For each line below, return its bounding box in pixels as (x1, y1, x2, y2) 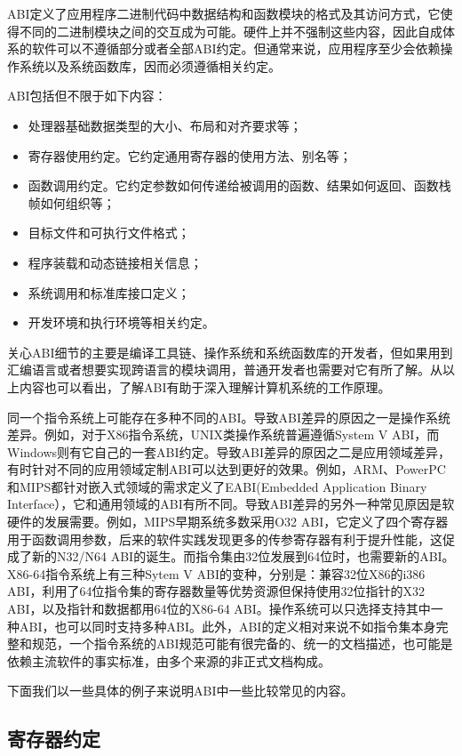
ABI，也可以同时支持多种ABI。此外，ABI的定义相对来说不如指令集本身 (19, 616, 436, 635)
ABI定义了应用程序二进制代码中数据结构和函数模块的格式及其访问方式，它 (7, 4, 441, 22)
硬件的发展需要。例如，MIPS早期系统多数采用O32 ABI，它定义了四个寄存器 (7, 512, 449, 531)
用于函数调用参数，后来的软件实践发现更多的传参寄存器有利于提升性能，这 (7, 529, 442, 548)
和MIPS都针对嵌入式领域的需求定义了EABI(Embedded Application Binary (7, 477, 427, 495)
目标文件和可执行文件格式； (28, 223, 190, 242)
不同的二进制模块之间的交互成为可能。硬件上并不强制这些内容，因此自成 (19, 21, 442, 40)
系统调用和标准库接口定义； (28, 283, 190, 302)
